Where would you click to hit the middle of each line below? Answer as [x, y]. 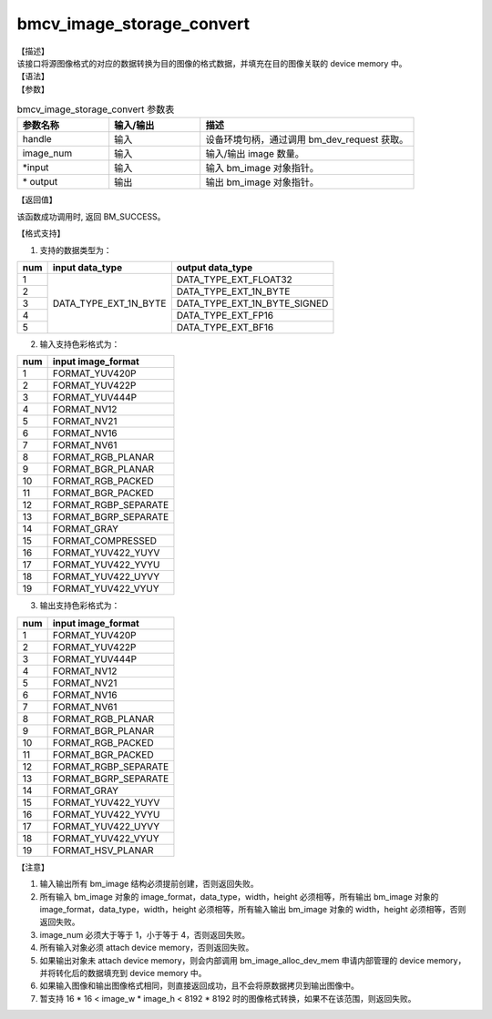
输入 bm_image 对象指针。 [262, 168]
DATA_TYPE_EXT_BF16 [225, 328]
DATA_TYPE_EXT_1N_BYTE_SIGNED [252, 303]
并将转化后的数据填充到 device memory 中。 [123, 973]
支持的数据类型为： [76, 250]
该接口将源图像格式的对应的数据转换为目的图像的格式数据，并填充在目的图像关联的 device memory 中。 [212, 63]
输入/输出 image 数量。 [255, 154]
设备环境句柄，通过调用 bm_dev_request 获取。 [307, 139]
